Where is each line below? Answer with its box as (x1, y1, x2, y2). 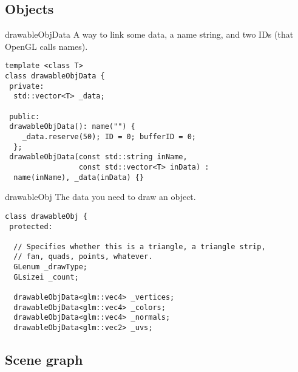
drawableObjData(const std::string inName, (9, 153, 188, 162)
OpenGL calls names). (5, 40, 88, 52)
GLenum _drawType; (13, 263, 88, 272)
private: (9, 81, 44, 91)
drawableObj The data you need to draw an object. (5, 190, 196, 203)
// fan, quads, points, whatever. (13, 252, 153, 261)
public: (9, 112, 40, 121)
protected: (9, 222, 53, 231)
